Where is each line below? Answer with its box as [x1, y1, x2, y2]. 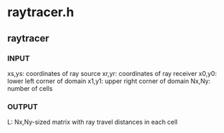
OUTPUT [7, 101, 38, 111]
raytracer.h [7, 4, 75, 20]
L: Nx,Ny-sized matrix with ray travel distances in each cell [7, 118, 178, 127]
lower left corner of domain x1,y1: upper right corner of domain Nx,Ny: [7, 77, 211, 85]
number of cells [7, 84, 53, 92]
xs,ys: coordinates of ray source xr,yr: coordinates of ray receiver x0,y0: [7, 69, 217, 77]
